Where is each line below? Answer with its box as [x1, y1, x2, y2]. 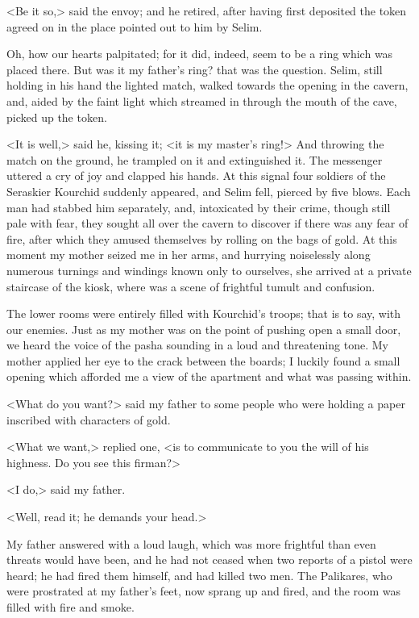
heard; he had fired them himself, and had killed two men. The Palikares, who [6, 566, 392, 583]
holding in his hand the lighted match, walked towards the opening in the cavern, [6, 77, 409, 94]
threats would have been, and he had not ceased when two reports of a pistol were [6, 551, 413, 568]
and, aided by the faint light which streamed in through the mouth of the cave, [6, 92, 397, 109]
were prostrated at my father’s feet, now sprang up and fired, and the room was [6, 583, 401, 599]
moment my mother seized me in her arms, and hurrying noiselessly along [6, 246, 371, 263]
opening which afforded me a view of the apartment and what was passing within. [6, 368, 412, 385]
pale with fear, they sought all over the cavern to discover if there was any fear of [6, 215, 409, 232]
